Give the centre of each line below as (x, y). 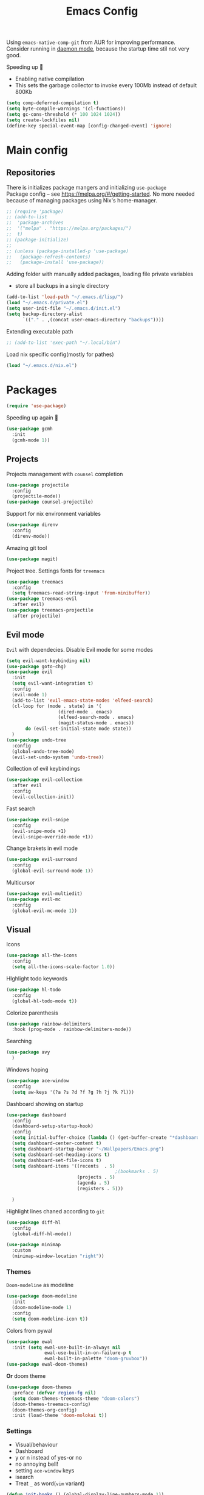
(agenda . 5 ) (93, 1183)
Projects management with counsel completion (65, 474)
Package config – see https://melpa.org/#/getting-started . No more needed (101, 194)
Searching (19, 1041)
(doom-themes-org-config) (45, 1410)
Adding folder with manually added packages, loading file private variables (100, 274)
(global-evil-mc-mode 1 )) (45, 911)
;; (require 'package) (35, 212)
